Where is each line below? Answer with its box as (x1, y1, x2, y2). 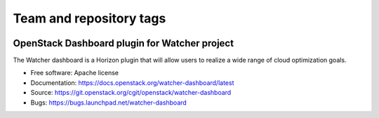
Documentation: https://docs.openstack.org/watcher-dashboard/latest (30, 78, 234, 87)
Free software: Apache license (30, 69, 119, 77)
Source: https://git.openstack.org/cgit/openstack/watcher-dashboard (30, 88, 232, 97)
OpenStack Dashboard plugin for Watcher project (13, 37, 234, 49)
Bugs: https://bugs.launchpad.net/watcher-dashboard (30, 98, 187, 107)
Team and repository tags (13, 11, 166, 26)
